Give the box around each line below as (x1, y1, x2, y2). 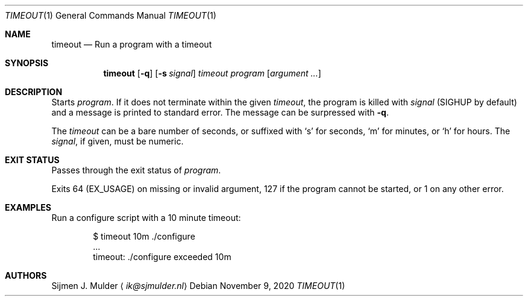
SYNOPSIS (5, 58, 49, 68)
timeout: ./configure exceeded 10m (93, 252, 231, 262)
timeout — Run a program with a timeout (51, 39, 212, 49)
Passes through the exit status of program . (51, 165, 221, 175)
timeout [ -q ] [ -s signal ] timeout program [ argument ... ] (103, 68, 321, 78)
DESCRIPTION (5, 87, 63, 97)
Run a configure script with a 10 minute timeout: (51, 213, 241, 223)
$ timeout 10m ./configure (93, 231, 195, 241)
